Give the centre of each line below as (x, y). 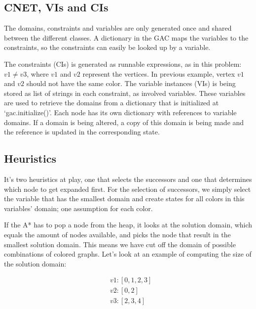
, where (38, 73)
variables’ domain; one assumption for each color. (78, 208)
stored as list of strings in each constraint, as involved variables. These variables (125, 93)
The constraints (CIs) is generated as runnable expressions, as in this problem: (123, 64)
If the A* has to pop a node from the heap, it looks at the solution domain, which (128, 225)
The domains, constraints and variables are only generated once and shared (118, 28)
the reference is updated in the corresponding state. (82, 132)
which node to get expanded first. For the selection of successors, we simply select (128, 189)
